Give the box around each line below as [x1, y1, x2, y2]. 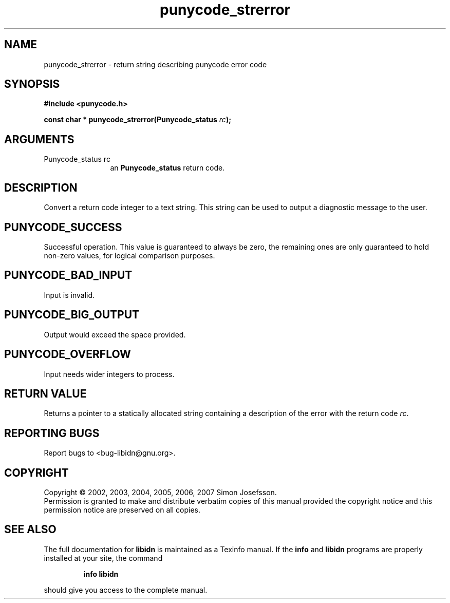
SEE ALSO [4, 523, 57, 536]
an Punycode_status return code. [110, 163, 225, 173]
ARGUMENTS [4, 133, 74, 146]
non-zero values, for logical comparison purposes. [44, 251, 215, 260]
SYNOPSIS [4, 78, 60, 91]
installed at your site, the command [44, 553, 163, 562]
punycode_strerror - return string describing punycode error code [44, 60, 267, 69]
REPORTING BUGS [4, 426, 100, 440]
